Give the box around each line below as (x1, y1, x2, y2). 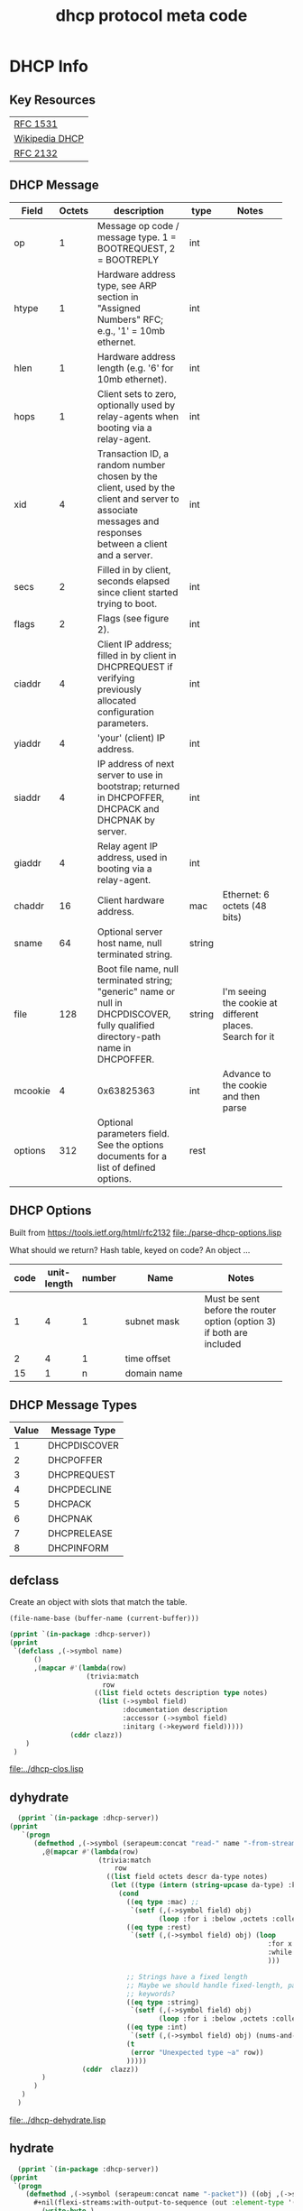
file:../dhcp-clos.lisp (9, 1764, 84, 1774)
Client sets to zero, (97, 387, 177, 400)
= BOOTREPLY (97, 253, 160, 266)
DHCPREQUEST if (97, 660, 173, 673)
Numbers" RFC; (97, 313, 164, 326)
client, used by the (97, 481, 176, 493)
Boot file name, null (97, 963, 179, 975)
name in (97, 1041, 132, 1054)
